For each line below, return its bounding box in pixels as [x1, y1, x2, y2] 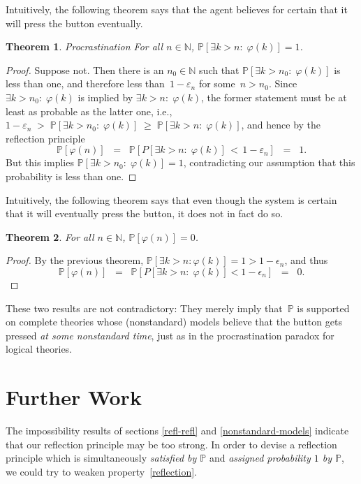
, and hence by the [241, 117, 321, 132]
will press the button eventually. [6, 15, 143, 30]
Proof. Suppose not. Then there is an [6, 62, 164, 77]
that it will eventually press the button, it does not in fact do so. [6, 206, 283, 221]
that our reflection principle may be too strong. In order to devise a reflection [6, 437, 337, 451]
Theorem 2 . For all [6, 229, 94, 244]
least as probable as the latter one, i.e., [6, 103, 172, 118]
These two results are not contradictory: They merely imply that [6, 300, 283, 315]
